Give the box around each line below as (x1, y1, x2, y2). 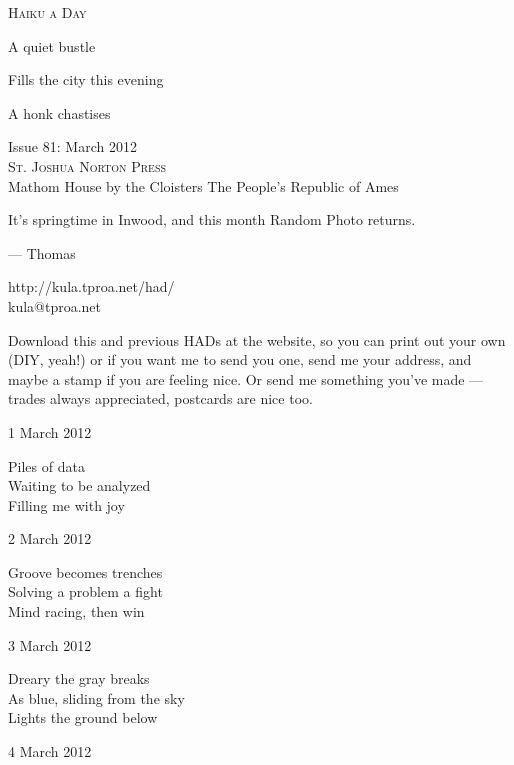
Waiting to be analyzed (8, 475, 151, 496)
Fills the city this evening (8, 69, 164, 90)
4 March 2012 (8, 741, 92, 762)
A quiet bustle (8, 35, 96, 56)
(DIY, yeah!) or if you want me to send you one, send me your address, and (8, 349, 472, 370)
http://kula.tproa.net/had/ (8, 276, 175, 297)
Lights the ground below (8, 707, 158, 728)
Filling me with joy (8, 494, 125, 515)
